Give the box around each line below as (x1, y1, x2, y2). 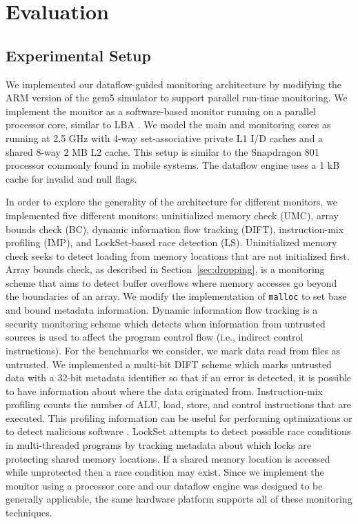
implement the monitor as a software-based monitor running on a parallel (6, 103, 316, 118)
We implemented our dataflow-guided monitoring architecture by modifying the (6, 77, 342, 91)
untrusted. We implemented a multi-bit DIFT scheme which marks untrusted (6, 356, 332, 371)
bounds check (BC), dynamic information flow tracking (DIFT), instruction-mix (6, 221, 344, 236)
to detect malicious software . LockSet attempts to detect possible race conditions (6, 424, 351, 439)
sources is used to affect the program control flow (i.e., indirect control (6, 330, 304, 344)
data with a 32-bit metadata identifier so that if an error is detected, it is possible (6, 370, 352, 385)
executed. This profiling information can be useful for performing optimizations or (6, 410, 352, 425)
